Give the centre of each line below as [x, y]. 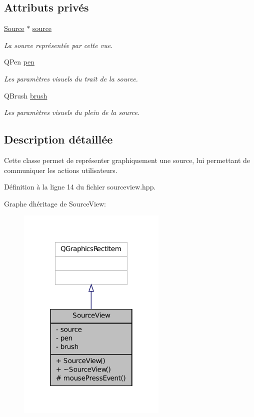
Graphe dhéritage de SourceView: [55, 203]
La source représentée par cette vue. [58, 45]
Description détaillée [58, 139]
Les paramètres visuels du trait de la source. [71, 78]
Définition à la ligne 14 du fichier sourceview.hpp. [80, 187]
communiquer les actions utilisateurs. [61, 170]
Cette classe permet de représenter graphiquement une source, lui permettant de [127, 160]
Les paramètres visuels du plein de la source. [72, 112]
